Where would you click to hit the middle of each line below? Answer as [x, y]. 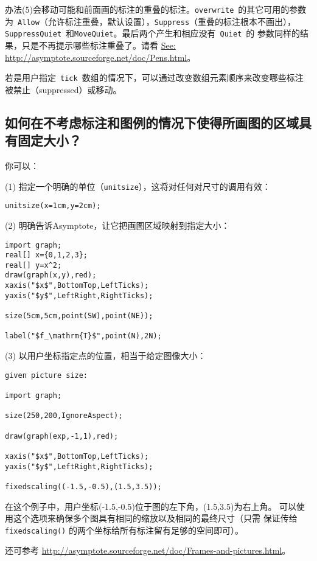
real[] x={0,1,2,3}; [47, 255]
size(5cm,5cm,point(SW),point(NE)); [79, 316]
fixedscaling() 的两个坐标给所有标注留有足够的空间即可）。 [124, 530]
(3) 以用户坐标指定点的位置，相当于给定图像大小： [106, 356]
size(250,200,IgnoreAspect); [64, 416]
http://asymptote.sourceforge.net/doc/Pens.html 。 [100, 57]
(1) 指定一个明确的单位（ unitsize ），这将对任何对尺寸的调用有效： [138, 186]
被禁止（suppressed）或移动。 [63, 89]
